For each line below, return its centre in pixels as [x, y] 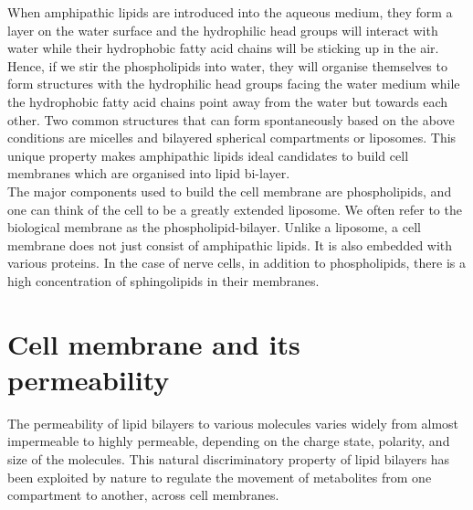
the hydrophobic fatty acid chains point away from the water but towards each [228, 101]
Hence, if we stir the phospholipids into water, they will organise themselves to [227, 65]
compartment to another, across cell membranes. [143, 495]
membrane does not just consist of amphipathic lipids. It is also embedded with [230, 244]
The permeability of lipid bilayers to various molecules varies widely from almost [233, 423]
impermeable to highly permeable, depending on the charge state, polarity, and [229, 441]
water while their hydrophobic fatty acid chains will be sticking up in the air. [223, 48]
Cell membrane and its [154, 343]
